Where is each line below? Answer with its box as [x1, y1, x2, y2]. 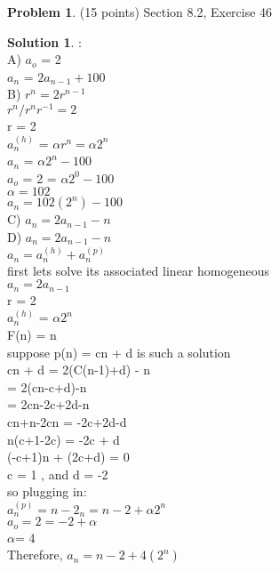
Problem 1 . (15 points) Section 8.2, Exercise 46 [7, 3, 273, 20]
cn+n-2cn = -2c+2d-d [7, 413, 127, 431]
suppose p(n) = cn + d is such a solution [7, 342, 231, 361]
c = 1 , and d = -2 [7, 464, 108, 483]
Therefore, [7, 545, 63, 564]
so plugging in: [7, 482, 87, 501]
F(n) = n [7, 326, 57, 344]
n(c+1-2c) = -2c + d [7, 430, 120, 448]
